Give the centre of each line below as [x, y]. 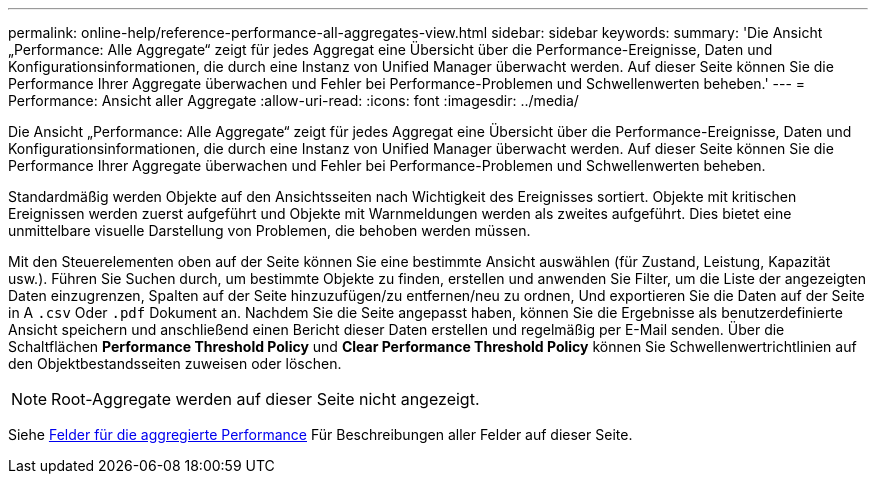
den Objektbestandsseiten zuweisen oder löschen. [175, 363]
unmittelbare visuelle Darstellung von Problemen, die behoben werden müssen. [269, 230]
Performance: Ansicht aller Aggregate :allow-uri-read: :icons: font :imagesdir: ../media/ [293, 100]
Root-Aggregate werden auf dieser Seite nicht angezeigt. [265, 399]
